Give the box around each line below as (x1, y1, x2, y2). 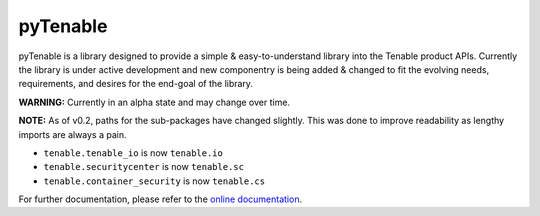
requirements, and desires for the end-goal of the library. (18, 78, 254, 90)
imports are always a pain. (18, 128, 127, 140)
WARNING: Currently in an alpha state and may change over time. (18, 96, 290, 108)
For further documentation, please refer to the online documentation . (18, 193, 303, 205)
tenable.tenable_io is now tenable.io (43, 146, 224, 159)
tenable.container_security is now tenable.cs (43, 175, 265, 187)
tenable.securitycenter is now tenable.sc (43, 161, 245, 173)
